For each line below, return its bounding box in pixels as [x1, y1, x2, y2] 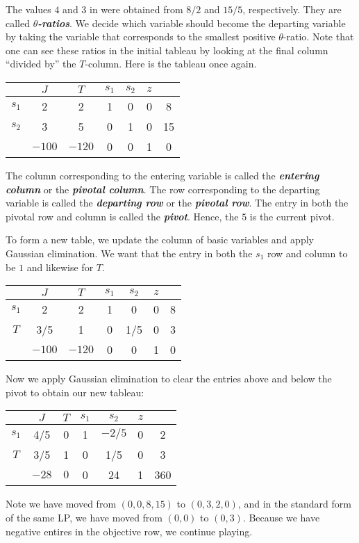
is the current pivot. [249, 209, 335, 223]
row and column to [267, 245, 348, 260]
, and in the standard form [237, 496, 351, 511]
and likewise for [26, 259, 94, 274]
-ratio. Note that [283, 29, 354, 44]
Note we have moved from [6, 496, 117, 511]
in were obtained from [90, 2, 183, 16]
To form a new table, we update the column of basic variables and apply [6, 232, 314, 247]
